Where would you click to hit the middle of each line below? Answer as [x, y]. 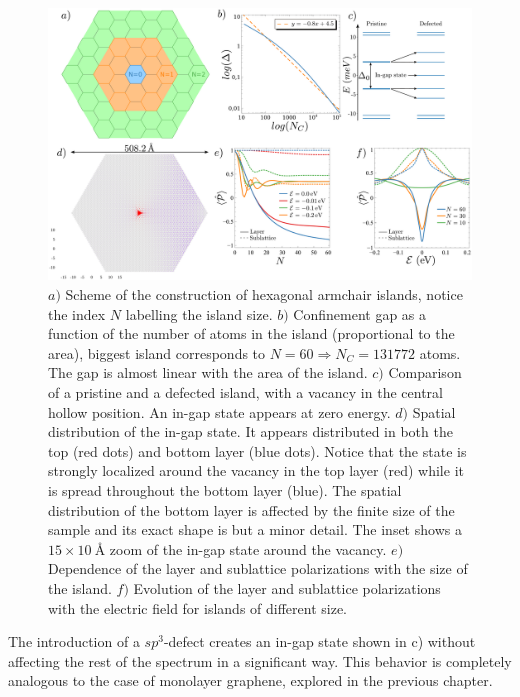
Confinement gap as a [360, 313]
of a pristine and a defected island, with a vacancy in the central [245, 392]
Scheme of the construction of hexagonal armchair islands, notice [264, 294]
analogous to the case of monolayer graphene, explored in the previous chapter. [250, 680]
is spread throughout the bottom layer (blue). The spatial [225, 489]
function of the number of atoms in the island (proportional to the [251, 333]
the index [77, 313]
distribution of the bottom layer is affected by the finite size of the [251, 509]
